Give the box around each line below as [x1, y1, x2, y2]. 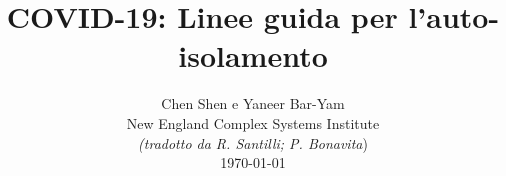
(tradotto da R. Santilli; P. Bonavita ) [138, 132, 368, 153]
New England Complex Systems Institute [126, 112, 380, 133]
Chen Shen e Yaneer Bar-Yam [161, 93, 345, 114]
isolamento [178, 35, 328, 76]
